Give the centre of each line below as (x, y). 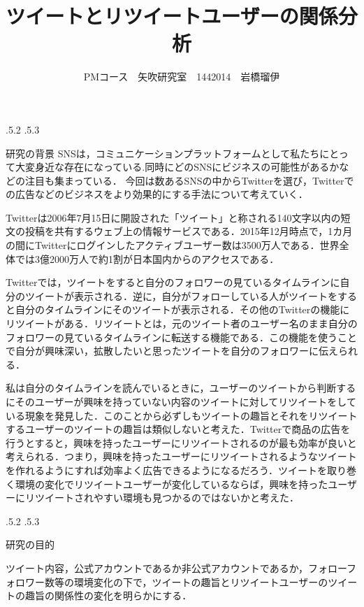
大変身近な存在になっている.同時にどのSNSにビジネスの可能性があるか (177, 167)
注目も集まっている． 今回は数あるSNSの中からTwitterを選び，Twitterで (189, 180)
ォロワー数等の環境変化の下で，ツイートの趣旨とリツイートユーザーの (167, 581)
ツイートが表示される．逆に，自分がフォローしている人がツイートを (181, 295)
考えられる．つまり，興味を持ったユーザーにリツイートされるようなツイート (181, 456)
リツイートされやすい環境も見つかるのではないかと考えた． (162, 498)
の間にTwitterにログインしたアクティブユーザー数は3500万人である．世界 (173, 245)
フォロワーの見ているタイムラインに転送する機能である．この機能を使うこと (181, 337)
